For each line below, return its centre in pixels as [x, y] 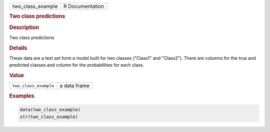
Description [24, 27]
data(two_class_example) [50, 110]
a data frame [75, 86]
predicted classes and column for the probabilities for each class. [77, 65]
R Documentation [84, 6]
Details [18, 48]
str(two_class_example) [49, 117]
